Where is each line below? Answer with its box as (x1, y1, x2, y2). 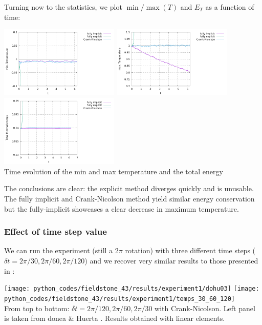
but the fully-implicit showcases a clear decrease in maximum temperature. (4, 203, 239, 214)
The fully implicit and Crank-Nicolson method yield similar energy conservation (4, 193, 255, 204)
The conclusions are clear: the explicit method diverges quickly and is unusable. (4, 183, 254, 194)
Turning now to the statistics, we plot (4, 2, 122, 12)
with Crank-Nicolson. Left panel (155, 302, 255, 313)
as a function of (205, 2, 254, 12)
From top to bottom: (4, 302, 70, 313)
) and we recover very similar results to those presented (84, 255, 258, 266)
